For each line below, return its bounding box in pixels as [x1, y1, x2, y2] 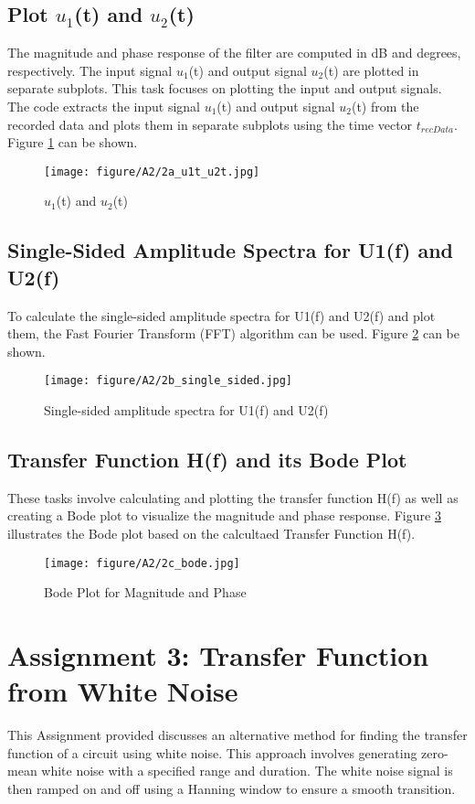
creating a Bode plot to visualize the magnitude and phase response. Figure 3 [7, 506, 441, 525]
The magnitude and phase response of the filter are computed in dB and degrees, [7, 43, 461, 62]
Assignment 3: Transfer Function [7, 637, 429, 674]
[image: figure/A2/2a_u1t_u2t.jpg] [44, 165, 260, 178]
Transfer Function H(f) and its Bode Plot [7, 445, 407, 474]
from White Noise [7, 672, 238, 710]
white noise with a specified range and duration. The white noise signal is [41, 761, 453, 780]
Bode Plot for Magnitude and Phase [44, 583, 247, 602]
